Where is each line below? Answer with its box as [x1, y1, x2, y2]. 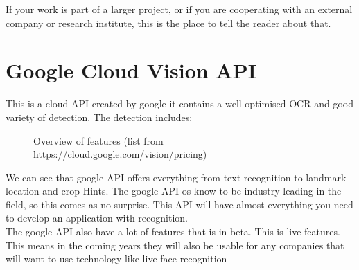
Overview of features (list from [33, 133, 164, 147]
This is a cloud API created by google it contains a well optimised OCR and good [6, 96, 353, 111]
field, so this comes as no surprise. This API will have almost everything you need [6, 197, 353, 211]
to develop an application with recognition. [6, 210, 188, 225]
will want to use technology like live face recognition [6, 251, 227, 266]
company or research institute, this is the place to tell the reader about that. [6, 15, 331, 30]
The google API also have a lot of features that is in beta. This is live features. [6, 224, 340, 239]
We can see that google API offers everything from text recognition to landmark [6, 170, 347, 184]
